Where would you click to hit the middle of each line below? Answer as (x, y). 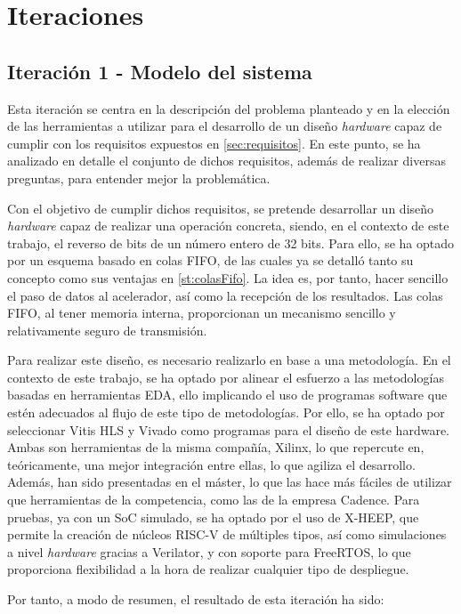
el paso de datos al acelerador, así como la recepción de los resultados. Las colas (225, 295)
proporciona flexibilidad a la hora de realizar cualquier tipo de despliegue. (208, 569)
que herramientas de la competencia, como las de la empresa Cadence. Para (214, 500)
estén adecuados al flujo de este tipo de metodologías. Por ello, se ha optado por (226, 412)
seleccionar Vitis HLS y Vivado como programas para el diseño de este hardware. (228, 429)
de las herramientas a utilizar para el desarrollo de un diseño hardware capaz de (225, 126)
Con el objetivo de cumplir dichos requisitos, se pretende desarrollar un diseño (221, 208)
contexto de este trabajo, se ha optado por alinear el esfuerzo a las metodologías (226, 377)
